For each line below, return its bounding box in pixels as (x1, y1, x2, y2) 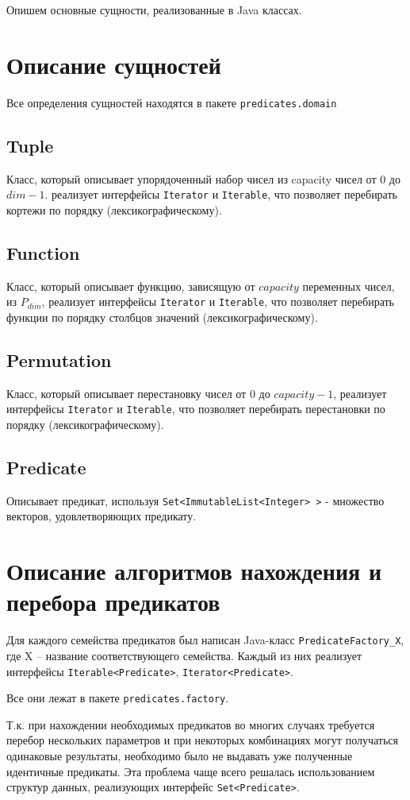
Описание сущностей (6, 48, 221, 80)
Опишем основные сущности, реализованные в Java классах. (6, 2, 302, 17)
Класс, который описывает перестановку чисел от (6, 385, 247, 401)
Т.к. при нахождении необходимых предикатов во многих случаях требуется (6, 716, 375, 732)
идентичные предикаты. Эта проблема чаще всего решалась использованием (6, 763, 375, 779)
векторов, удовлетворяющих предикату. (6, 508, 197, 524)
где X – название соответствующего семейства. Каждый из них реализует (6, 647, 362, 663)
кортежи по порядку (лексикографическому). (6, 201, 222, 218)
